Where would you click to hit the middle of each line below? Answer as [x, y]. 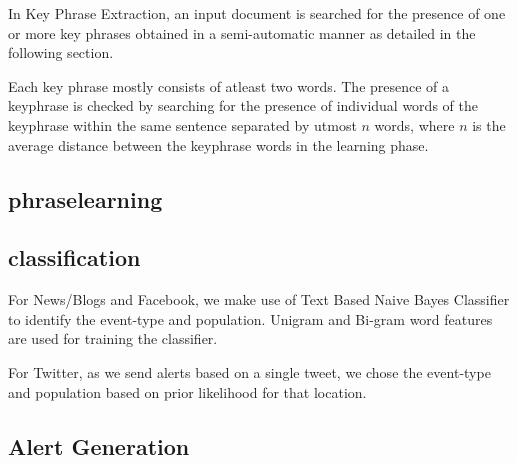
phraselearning [85, 198]
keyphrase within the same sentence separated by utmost [182, 124]
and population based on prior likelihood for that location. [187, 391]
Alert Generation [99, 445]
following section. [61, 52]
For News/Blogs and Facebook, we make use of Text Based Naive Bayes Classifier [259, 299]
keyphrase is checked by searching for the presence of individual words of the [243, 105]
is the [489, 124]
